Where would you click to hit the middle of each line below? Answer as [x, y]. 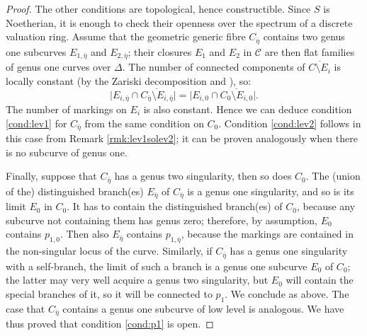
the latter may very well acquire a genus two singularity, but [137, 280]
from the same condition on [144, 123]
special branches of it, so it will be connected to [109, 293]
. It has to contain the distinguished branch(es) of [175, 206]
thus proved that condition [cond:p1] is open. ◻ [110, 323]
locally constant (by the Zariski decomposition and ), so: [129, 80]
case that [26, 308]
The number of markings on [66, 109]
